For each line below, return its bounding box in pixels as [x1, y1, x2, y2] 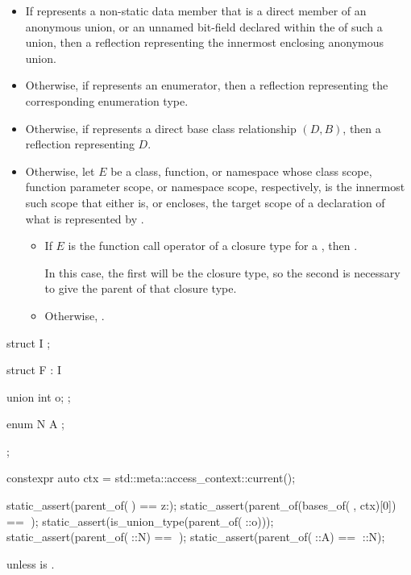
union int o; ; [6, 388, 71, 405]
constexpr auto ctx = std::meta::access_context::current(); [6, 469, 296, 486]
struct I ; [6, 334, 51, 351]
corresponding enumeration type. [25, 92, 189, 109]
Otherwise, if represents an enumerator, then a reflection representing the [25, 77, 388, 94]
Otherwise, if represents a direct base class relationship [25, 119, 297, 136]
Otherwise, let [25, 162, 95, 179]
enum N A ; [6, 415, 64, 432]
